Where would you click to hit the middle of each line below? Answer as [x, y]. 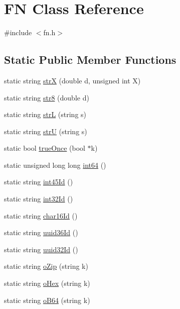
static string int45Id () [39, 182]
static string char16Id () [41, 215]
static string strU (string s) [46, 131]
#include [18, 32]
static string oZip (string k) [46, 266]
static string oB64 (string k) [47, 300]
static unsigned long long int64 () [55, 165]
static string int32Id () [39, 199]
